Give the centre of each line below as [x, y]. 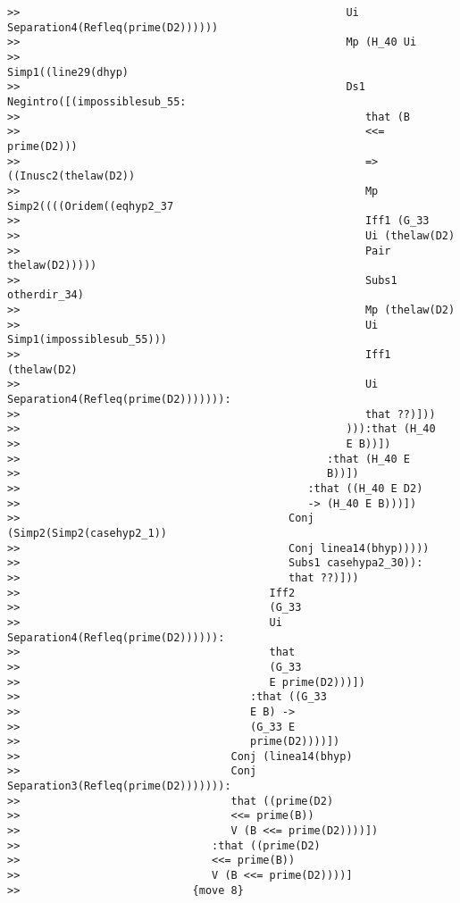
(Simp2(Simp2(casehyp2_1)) [87, 533]
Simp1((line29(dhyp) [68, 72]
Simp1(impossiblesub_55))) [87, 340]
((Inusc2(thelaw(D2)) [71, 176]
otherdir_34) [46, 295]
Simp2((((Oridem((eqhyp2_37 [91, 206]
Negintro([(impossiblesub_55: [97, 101]
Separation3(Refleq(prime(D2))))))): [119, 786]
